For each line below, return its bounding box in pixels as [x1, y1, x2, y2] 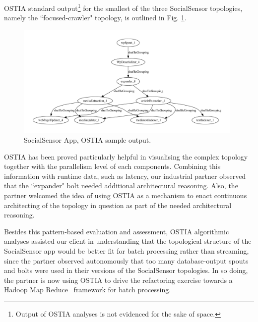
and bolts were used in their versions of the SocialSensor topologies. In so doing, [4, 265, 248, 275]
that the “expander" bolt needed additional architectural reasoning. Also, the [4, 180, 238, 191]
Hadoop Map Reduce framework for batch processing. [4, 284, 171, 295]
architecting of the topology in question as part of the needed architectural [4, 200, 232, 210]
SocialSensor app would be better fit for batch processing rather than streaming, [4, 246, 249, 256]
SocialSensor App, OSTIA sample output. [24, 135, 151, 145]
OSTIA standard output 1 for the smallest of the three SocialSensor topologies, [4, 1, 243, 13]
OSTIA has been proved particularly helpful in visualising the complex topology [4, 151, 248, 161]
